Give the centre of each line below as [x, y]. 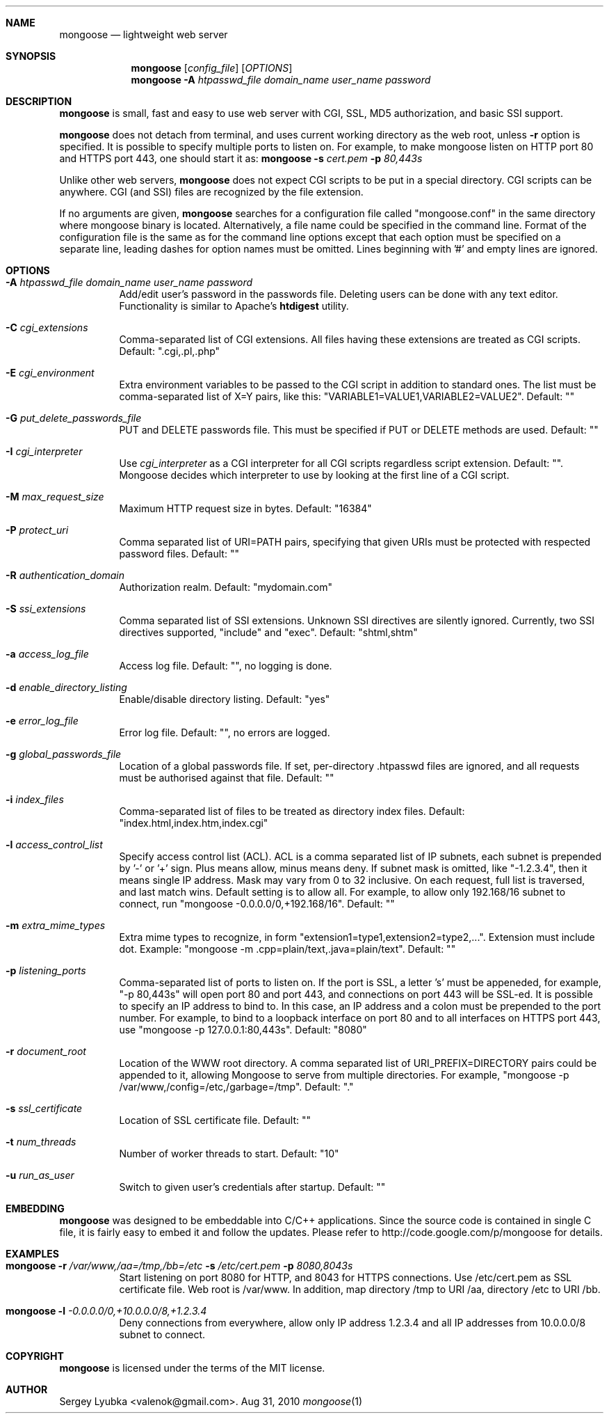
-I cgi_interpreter [44, 451]
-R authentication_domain [65, 575]
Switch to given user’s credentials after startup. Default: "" [252, 1187]
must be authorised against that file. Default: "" [227, 778]
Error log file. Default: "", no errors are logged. [225, 732]
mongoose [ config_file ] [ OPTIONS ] [212, 68]
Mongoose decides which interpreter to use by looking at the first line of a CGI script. [314, 475]
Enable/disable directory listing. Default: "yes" [225, 699]
